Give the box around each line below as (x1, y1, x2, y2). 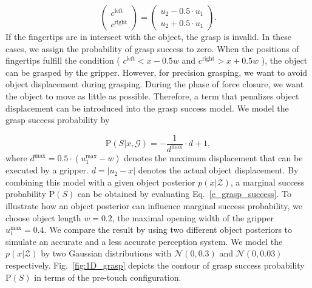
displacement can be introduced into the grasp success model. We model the (5, 101, 289, 114)
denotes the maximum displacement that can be (124, 152, 303, 164)
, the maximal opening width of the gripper (112, 211, 274, 224)
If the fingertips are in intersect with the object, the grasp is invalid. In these (5, 30, 292, 42)
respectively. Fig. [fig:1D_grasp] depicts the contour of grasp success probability (5, 258, 305, 271)
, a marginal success (230, 175, 305, 188)
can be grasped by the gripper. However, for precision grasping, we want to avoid (5, 65, 308, 78)
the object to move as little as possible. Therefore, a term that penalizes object (5, 89, 299, 102)
